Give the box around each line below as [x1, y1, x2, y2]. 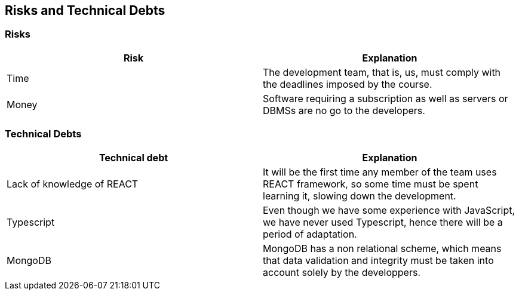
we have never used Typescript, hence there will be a [263, 216, 503, 228]
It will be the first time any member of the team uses [263, 165, 497, 178]
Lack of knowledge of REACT [7, 177, 139, 190]
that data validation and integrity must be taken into [263, 254, 494, 266]
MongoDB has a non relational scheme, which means [263, 242, 502, 254]
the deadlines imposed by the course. [263, 78, 432, 90]
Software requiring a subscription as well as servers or [263, 92, 508, 105]
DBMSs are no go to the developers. [263, 104, 425, 116]
